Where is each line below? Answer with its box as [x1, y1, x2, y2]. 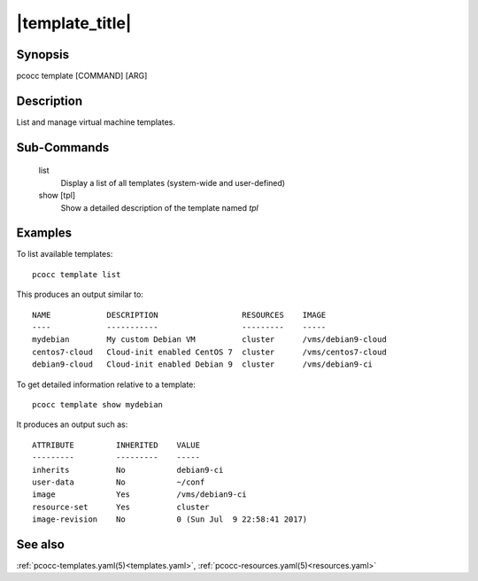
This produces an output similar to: [16, 289, 143, 300]
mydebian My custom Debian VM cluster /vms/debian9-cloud [32, 335, 387, 345]
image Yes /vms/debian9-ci [32, 490, 247, 500]
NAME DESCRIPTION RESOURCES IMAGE [32, 310, 327, 320]
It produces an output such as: [16, 419, 128, 430]
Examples [16, 226, 73, 241]
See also [16, 537, 66, 552]
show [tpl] [38, 190, 75, 201]
